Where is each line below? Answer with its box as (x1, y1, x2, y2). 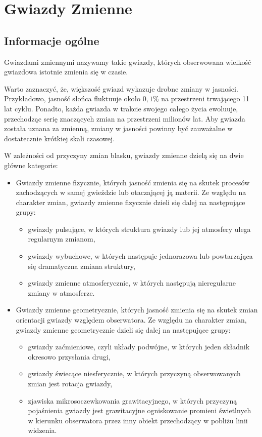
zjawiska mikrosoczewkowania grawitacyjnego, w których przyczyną (28, 395, 237, 406)
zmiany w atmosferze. (28, 287, 95, 298)
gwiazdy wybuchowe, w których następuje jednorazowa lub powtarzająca (28, 251, 253, 261)
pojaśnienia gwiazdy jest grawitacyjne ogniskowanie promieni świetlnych (28, 405, 251, 416)
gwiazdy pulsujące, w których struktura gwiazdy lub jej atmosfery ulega (28, 223, 251, 234)
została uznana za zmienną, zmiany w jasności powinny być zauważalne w (4, 123, 233, 134)
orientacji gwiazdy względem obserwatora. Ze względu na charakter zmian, (16, 314, 247, 325)
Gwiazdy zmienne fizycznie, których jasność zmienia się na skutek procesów (16, 177, 250, 187)
